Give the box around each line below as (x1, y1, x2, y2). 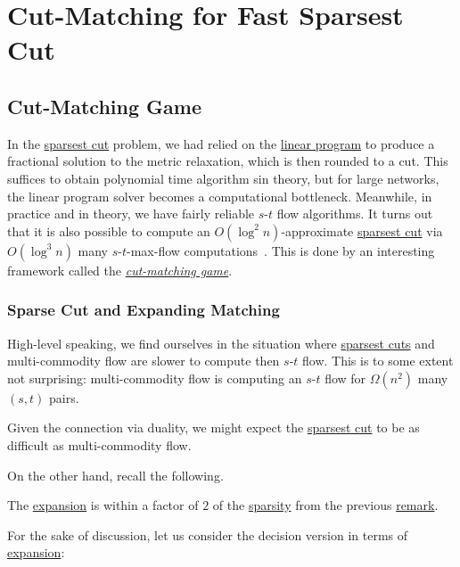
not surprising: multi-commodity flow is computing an (7, 368, 302, 387)
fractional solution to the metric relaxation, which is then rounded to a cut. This (7, 152, 448, 170)
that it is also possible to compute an (7, 221, 210, 240)
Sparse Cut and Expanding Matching (7, 299, 280, 321)
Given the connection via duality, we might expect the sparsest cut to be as (7, 418, 420, 437)
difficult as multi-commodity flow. (7, 435, 192, 454)
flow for (324, 368, 366, 387)
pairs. (49, 388, 79, 407)
